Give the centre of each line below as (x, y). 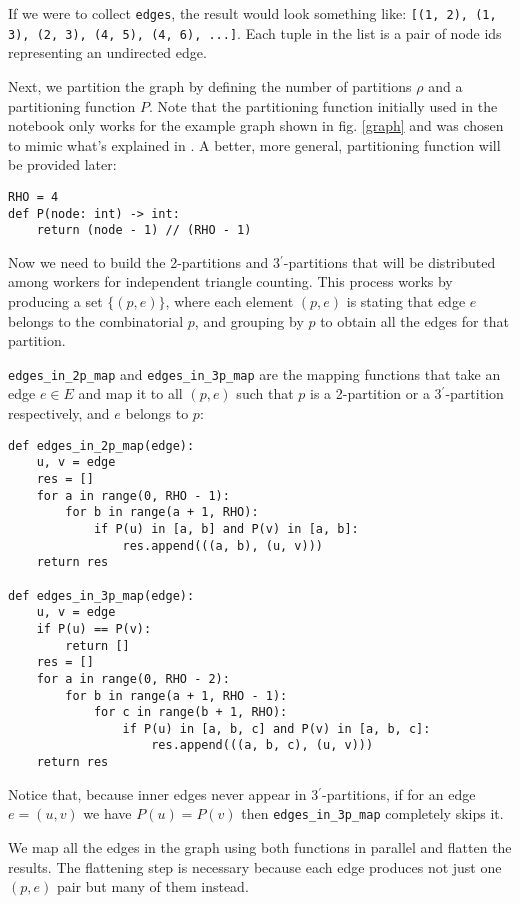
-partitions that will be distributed (389, 261)
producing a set (55, 301)
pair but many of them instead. (152, 886)
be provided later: (62, 164)
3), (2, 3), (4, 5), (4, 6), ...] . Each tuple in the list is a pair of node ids (255, 32)
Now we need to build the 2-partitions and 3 (144, 261)
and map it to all (130, 393)
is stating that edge (406, 301)
